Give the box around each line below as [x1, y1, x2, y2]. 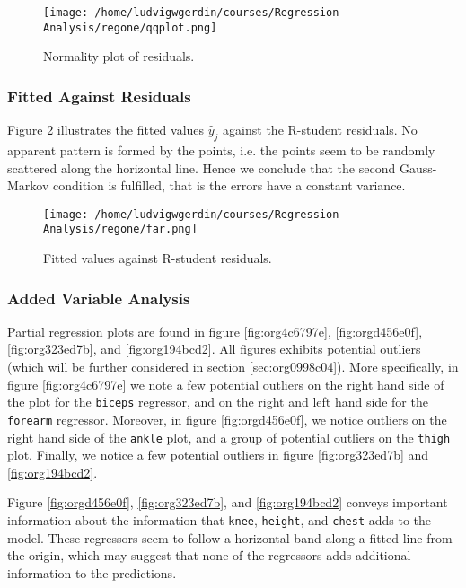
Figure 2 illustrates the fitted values [7, 120, 205, 139]
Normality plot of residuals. [43, 47, 195, 66]
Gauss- [399, 158, 437, 177]
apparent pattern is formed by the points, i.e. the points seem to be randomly [7, 140, 435, 159]
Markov [7, 176, 49, 195]
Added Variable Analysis [7, 286, 190, 309]
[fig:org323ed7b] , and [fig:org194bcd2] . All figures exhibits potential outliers [7, 339, 421, 358]
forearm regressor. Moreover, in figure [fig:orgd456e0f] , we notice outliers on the [7, 409, 447, 428]
